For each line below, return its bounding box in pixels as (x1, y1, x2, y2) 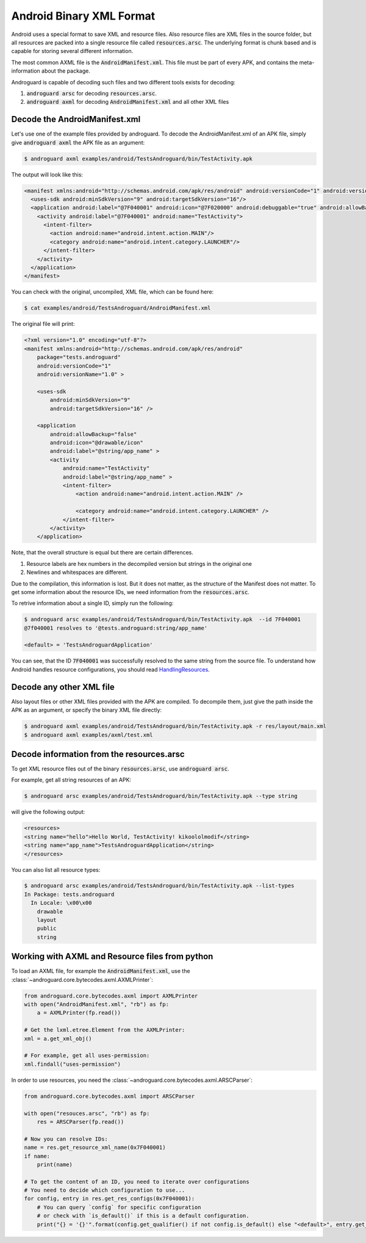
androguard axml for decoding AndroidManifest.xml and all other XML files (26, 98, 229, 106)
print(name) (37, 1161, 73, 1168)
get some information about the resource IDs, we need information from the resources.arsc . (11, 588, 249, 595)
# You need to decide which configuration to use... (24, 1187, 185, 1194)
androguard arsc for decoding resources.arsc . (26, 89, 157, 97)
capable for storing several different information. (11, 48, 134, 55)
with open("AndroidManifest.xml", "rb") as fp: (24, 1001, 169, 1008)
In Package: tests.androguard (24, 891, 115, 897)
